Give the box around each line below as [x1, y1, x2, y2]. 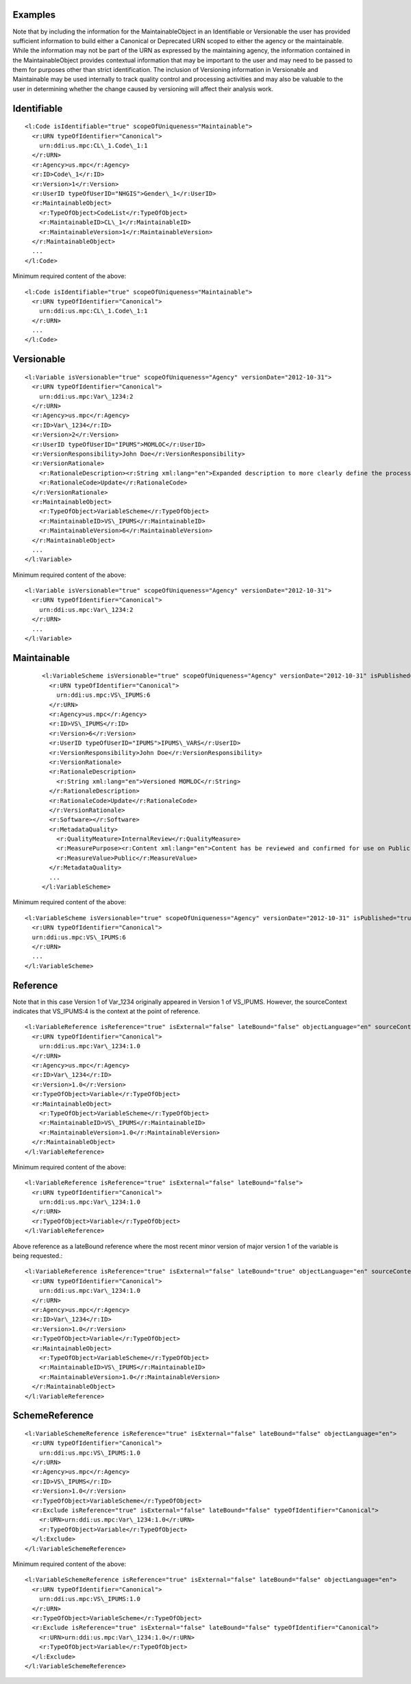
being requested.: [12, 1252, 63, 1260]
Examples [12, 9, 56, 21]
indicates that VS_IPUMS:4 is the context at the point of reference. [12, 1007, 200, 1015]
